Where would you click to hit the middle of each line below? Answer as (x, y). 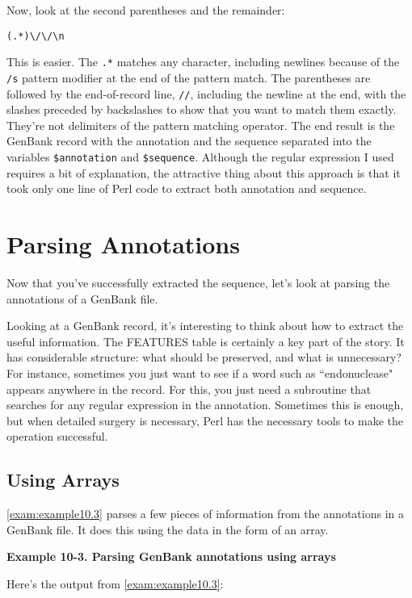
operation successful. (57, 436)
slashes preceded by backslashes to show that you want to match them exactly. (202, 109)
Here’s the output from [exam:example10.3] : (115, 583)
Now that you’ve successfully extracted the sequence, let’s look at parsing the (198, 282)
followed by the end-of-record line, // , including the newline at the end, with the (206, 93)
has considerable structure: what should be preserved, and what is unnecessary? (204, 357)
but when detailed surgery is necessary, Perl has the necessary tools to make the (205, 420)
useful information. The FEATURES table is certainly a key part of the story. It (206, 341)
